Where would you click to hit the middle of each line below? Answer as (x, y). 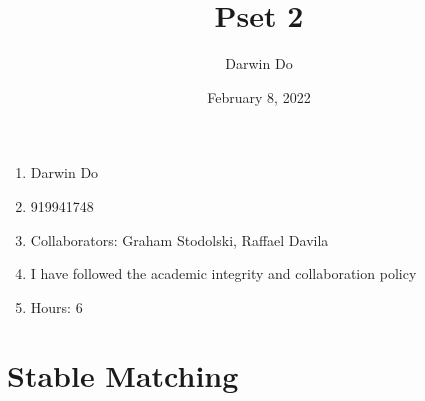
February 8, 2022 (259, 96)
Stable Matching (123, 375)
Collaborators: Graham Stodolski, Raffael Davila (179, 239)
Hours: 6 (56, 306)
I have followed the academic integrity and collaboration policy (223, 273)
